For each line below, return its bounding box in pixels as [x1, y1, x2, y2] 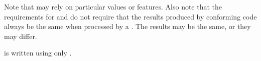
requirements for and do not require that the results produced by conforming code [4, 11, 257, 21]
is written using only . [4, 47, 72, 58]
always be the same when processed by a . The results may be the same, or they [4, 21, 251, 31]
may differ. [4, 30, 37, 41]
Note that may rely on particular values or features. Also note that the [4, 1, 222, 11]
